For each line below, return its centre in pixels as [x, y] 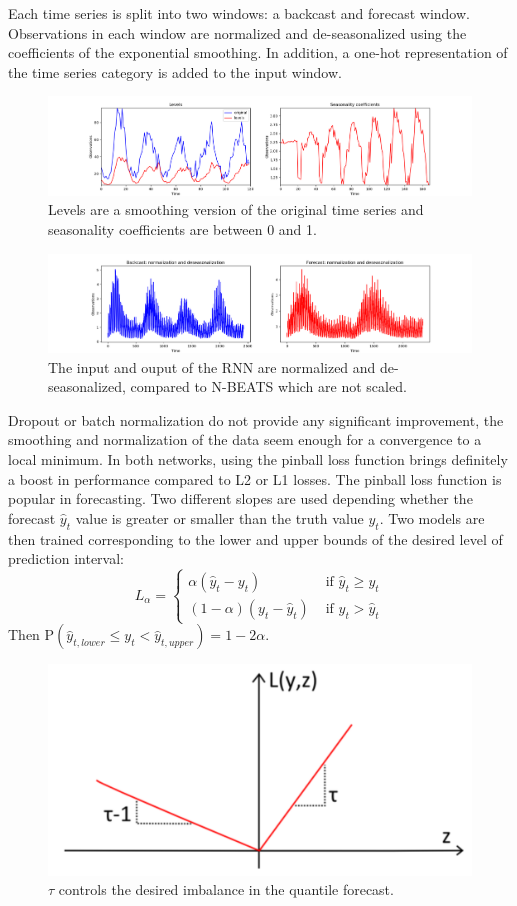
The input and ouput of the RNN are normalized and [212, 366]
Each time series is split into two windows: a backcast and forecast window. [239, 13]
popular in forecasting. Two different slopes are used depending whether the [240, 498]
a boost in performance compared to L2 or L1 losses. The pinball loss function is [255, 478]
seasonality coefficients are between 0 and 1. [182, 229]
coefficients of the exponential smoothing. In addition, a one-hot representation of [258, 52]
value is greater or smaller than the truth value [219, 517]
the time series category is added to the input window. [175, 71]
